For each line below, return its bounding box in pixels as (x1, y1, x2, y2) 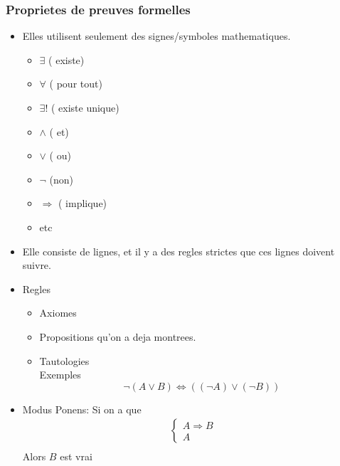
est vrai (60, 449, 92, 464)
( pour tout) (49, 76, 102, 91)
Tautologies (39, 353, 90, 368)
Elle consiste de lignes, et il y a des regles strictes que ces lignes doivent (22, 243, 335, 258)
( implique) (58, 196, 107, 211)
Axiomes (39, 305, 77, 320)
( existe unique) (51, 100, 119, 115)
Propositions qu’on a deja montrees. (39, 329, 196, 344)
